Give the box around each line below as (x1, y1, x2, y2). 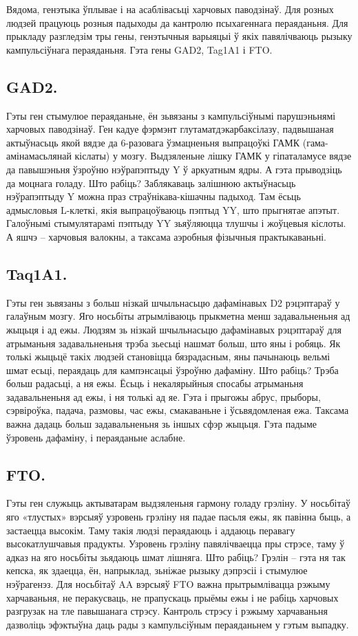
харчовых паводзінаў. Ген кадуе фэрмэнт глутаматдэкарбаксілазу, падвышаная (6, 122, 334, 136)
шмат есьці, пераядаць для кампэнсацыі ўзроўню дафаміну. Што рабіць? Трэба (6, 362, 339, 377)
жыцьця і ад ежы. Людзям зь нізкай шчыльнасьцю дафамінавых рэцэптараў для (6, 322, 341, 336)
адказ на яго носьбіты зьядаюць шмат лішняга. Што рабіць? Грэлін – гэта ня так (6, 549, 346, 564)
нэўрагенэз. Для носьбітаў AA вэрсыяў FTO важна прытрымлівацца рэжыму (6, 577, 330, 591)
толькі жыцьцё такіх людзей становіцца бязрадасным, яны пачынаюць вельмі (6, 349, 330, 364)
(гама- (302, 135, 328, 149)
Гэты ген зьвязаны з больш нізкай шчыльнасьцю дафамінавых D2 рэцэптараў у (6, 295, 340, 309)
